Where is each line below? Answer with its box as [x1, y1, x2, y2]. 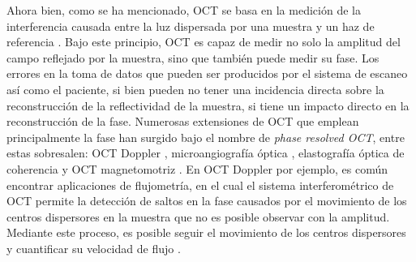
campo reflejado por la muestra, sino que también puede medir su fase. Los [6, 49, 380, 66]
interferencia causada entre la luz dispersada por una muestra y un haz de [6, 17, 375, 34]
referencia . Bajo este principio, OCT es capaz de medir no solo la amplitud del [6, 33, 401, 50]
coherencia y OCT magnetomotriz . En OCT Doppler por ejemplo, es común [6, 160, 388, 177]
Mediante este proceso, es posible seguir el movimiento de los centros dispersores [6, 224, 406, 241]
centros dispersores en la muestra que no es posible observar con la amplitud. [6, 208, 390, 225]
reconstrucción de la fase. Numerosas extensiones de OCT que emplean [6, 113, 359, 130]
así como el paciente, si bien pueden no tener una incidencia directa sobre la [6, 80, 384, 97]
